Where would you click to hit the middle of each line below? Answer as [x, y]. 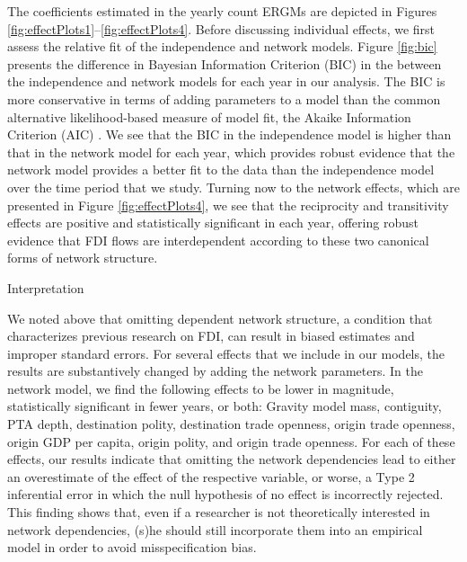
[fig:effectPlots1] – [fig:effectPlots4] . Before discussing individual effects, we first [221, 28]
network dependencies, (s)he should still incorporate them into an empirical [215, 529]
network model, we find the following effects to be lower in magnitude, [201, 388]
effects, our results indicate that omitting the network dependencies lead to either [232, 459]
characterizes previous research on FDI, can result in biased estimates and [211, 336]
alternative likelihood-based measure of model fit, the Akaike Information [209, 116]
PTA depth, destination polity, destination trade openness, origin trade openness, [231, 424]
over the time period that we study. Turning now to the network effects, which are [233, 187]
